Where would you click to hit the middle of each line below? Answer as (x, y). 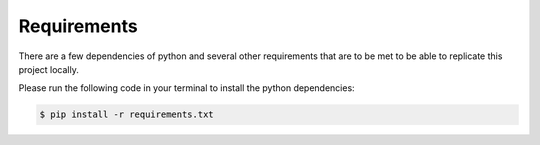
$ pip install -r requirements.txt (126, 114)
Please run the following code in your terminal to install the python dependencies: (186, 88)
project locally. (48, 69)
